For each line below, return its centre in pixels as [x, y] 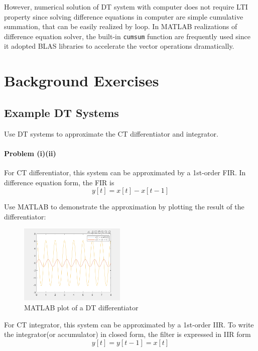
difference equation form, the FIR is [59, 182]
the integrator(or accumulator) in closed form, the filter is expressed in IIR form [127, 334]
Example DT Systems [61, 112]
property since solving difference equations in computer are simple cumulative [124, 16]
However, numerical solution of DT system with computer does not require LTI [126, 7]
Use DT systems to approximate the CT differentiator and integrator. [111, 133]
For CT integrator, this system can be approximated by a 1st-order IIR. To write [129, 324]
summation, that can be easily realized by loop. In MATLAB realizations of [121, 26]
